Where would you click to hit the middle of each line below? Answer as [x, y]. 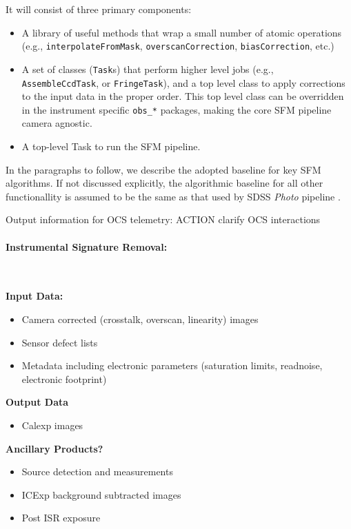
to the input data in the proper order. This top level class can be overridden [183, 96]
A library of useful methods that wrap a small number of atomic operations [182, 32]
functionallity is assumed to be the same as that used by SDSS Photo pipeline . [173, 196]
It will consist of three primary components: [99, 9]
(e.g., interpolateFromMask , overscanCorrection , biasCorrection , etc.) [178, 46]
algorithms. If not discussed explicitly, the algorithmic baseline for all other [164, 183]
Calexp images [52, 425]
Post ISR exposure [61, 518]
